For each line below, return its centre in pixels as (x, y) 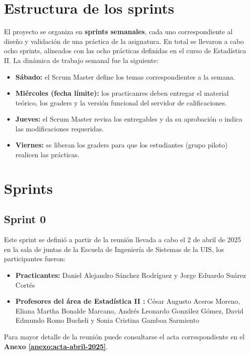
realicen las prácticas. (47, 155)
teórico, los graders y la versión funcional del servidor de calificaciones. (121, 102)
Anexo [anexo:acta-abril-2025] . (56, 346)
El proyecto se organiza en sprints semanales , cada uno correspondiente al (118, 31)
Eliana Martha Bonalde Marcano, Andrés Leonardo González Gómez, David (129, 310)
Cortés (25, 284)
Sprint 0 (25, 219)
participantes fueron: (35, 259)
